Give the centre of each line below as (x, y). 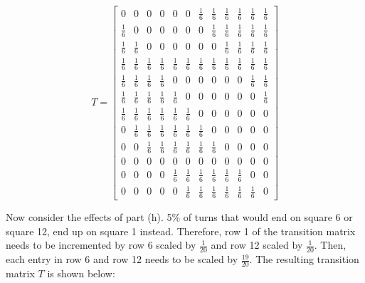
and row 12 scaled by (257, 245)
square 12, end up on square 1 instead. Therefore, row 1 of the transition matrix (181, 231)
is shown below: (81, 273)
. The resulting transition (304, 259)
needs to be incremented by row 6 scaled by (101, 245)
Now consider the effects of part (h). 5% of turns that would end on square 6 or (179, 217)
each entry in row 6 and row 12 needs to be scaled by (122, 259)
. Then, (330, 245)
